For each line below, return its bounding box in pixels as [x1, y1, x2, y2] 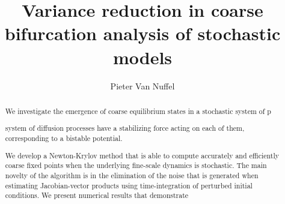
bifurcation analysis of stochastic [4, 21, 281, 46]
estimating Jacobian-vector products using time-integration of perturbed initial [5, 180, 253, 190]
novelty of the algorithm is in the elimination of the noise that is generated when [5, 170, 259, 180]
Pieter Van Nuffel [110, 79, 175, 92]
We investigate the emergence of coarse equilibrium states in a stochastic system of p [5, 106, 271, 116]
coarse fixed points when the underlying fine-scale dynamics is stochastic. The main [5, 160, 267, 170]
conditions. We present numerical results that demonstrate [5, 190, 189, 200]
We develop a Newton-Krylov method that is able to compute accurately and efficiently [5, 150, 280, 160]
